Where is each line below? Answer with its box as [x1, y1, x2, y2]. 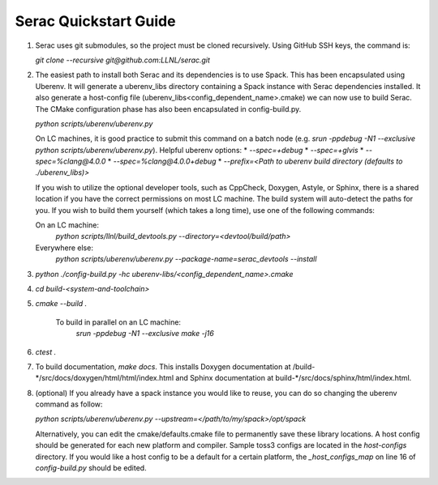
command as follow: [35, 399, 103, 409]
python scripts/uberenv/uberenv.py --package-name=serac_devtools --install [55, 254, 317, 264]
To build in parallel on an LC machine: [55, 317, 182, 327]
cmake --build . [35, 299, 88, 308]
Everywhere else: [35, 243, 93, 253]
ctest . [35, 347, 57, 356]
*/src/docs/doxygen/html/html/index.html [35, 373, 174, 383]
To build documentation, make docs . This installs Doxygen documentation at [35, 361, 291, 372]
